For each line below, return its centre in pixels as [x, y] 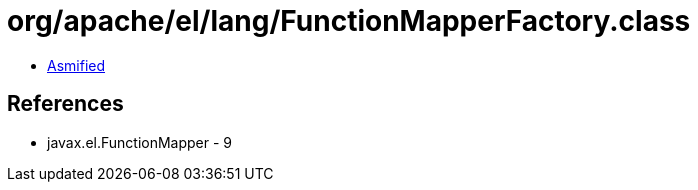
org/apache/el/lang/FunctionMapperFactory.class [349, 21]
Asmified [76, 65]
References [65, 104]
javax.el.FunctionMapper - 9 [140, 142]
